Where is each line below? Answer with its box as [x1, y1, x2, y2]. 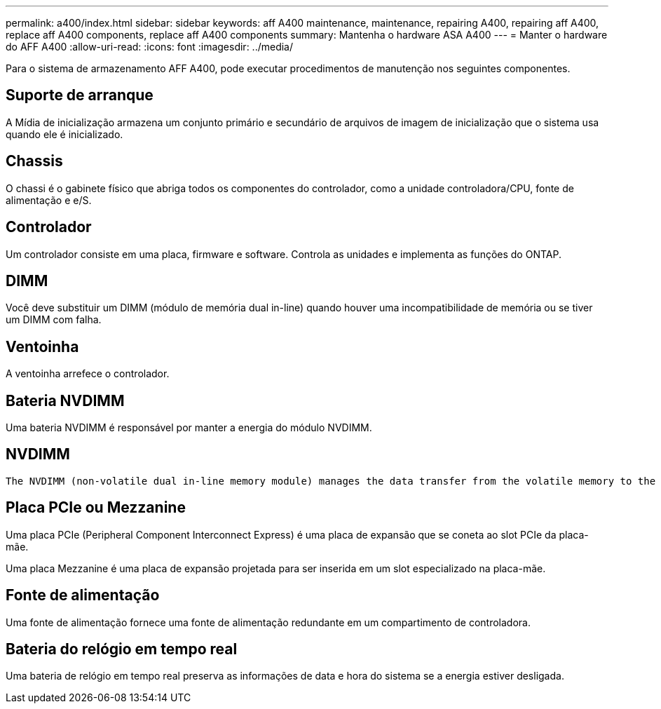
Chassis [6, 152, 63, 170]
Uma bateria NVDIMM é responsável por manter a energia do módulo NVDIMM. [6, 421, 372, 434]
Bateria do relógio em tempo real [6, 640, 238, 659]
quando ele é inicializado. [6, 128, 123, 140]
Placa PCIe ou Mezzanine [6, 499, 186, 517]
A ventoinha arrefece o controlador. [6, 367, 170, 380]
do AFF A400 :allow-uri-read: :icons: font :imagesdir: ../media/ [6, 41, 294, 53]
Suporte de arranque [6, 86, 154, 104]
